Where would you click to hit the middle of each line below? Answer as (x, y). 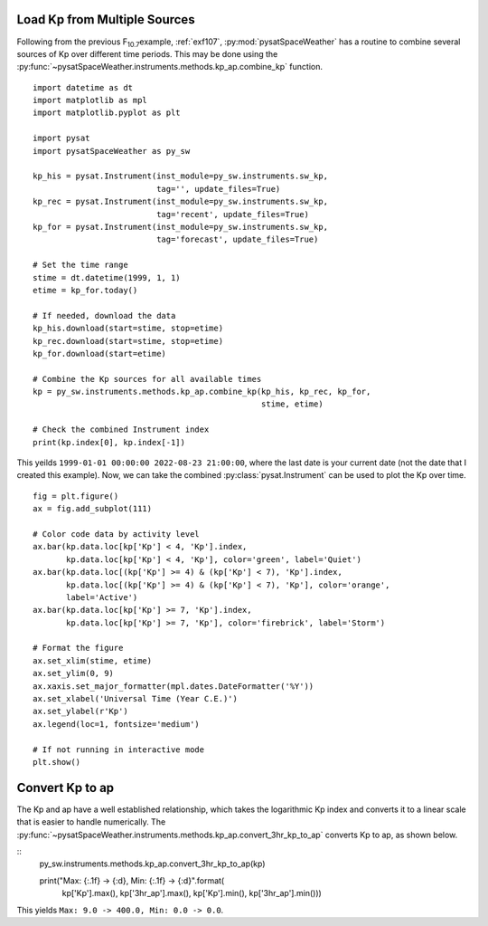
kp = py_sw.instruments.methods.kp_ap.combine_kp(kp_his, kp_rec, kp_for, (202, 392)
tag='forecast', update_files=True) (238, 239)
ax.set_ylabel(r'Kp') (80, 711)
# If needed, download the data (104, 315)
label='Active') (102, 597)
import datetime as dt (83, 87)
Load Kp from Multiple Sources (106, 19)
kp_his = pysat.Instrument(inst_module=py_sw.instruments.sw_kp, (181, 176)
